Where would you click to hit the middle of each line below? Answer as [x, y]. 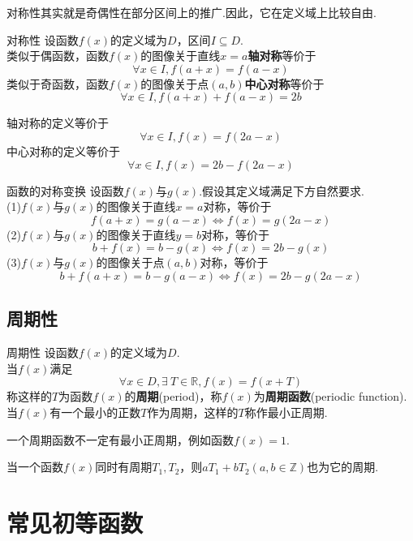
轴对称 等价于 [282, 56]
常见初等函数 [75, 522]
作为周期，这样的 [193, 412]
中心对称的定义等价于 [63, 150]
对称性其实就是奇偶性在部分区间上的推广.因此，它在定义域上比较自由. [191, 12]
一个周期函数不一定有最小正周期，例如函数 [120, 439]
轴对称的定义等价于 [58, 123]
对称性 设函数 [43, 39]
